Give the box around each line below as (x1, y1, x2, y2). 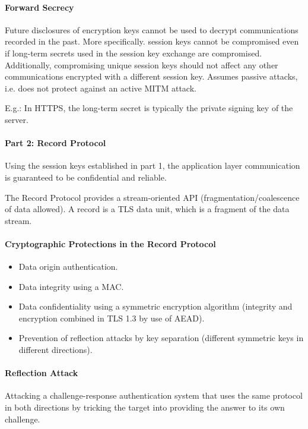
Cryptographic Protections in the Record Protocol (5, 237, 216, 250)
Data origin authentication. (18, 260, 118, 273)
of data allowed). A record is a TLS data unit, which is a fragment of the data (5, 203, 290, 215)
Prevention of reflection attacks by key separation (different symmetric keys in (18, 332, 304, 344)
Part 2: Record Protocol (5, 137, 106, 149)
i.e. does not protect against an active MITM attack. (5, 81, 196, 94)
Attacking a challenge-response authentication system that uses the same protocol (5, 389, 303, 402)
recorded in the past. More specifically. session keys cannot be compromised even (5, 35, 299, 48)
